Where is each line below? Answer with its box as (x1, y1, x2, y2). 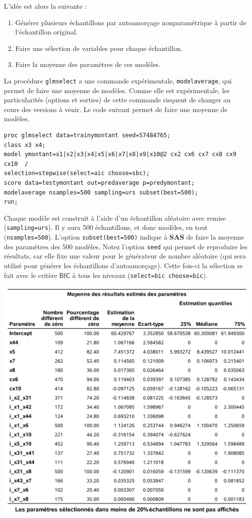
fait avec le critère (4, 270, 57, 280)
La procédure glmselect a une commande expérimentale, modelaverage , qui (4, 75, 232, 85)
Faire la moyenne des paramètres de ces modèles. (15, 59, 161, 69)
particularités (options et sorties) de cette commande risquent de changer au (4, 95, 231, 105)
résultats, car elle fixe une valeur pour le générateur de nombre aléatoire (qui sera (4, 251, 246, 261)
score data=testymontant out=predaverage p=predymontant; (4, 179, 195, 186)
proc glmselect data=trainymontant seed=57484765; (4, 132, 171, 139)
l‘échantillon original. (15, 27, 78, 37)
